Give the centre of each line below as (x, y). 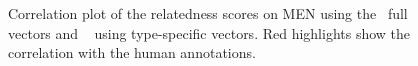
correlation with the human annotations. (132, 52)
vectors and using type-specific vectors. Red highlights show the (209, 32)
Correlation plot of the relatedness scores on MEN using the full (208, 13)
